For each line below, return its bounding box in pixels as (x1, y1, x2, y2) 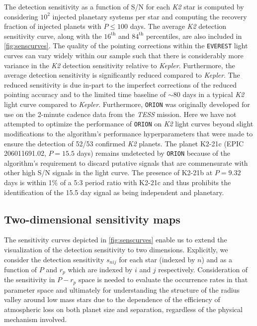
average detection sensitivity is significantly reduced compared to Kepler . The (4, 70, 240, 80)
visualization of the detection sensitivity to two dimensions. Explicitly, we (4, 244, 228, 254)
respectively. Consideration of (158, 264, 248, 274)
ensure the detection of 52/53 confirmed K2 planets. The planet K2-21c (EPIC (4, 138, 244, 148)
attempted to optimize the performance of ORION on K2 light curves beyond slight (4, 118, 254, 129)
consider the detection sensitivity (4, 254, 104, 264)
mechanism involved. (4, 314, 67, 324)
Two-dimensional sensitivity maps (4, 211, 180, 226)
